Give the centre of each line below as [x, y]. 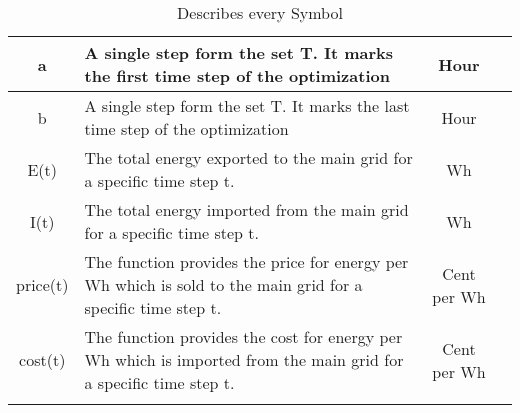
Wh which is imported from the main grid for [244, 359]
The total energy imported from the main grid [246, 209]
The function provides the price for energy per [246, 261]
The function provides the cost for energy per [243, 336]
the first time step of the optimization [237, 75]
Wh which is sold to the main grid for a [223, 284]
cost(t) [42, 359]
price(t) [42, 284]
